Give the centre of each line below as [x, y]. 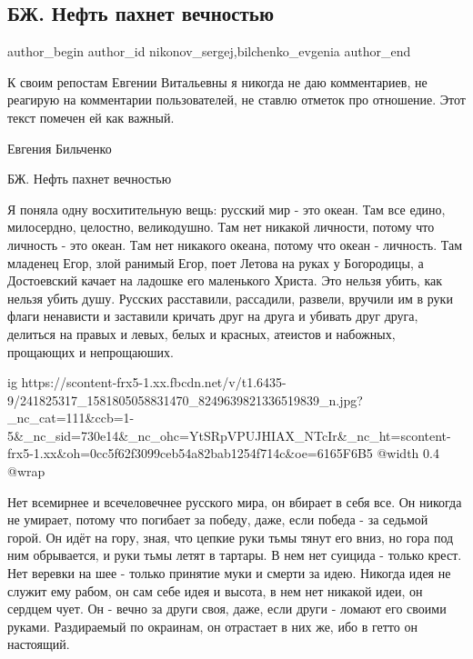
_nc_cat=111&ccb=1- [71, 418]
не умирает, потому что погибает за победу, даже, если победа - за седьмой [218, 519]
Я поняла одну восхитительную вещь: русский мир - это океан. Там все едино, [226, 209]
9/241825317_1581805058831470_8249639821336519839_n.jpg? [185, 399]
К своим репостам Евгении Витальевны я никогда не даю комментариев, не [217, 81]
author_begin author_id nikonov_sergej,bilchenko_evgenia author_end [209, 51]
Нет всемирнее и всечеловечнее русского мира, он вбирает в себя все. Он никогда [235, 501]
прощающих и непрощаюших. [91, 351]
